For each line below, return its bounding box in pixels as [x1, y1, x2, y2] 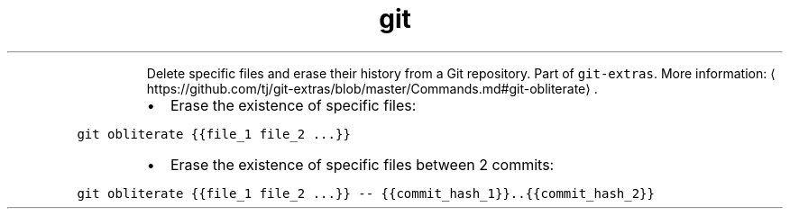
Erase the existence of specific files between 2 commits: [170, 155, 555, 174]
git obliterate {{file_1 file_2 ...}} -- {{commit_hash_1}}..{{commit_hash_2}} [77, 185, 655, 201]
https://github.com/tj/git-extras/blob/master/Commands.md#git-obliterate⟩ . [146, 80, 598, 96]
